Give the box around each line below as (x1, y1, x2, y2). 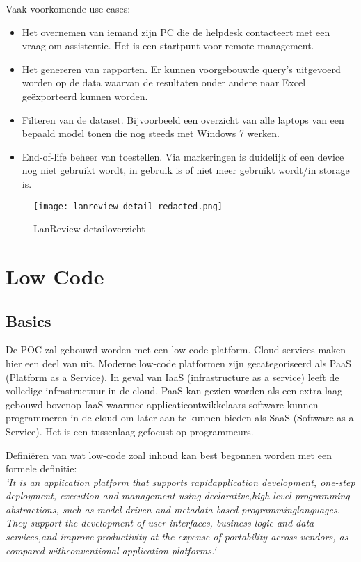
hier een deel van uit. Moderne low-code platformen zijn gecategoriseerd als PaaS (6, 355, 351, 370)
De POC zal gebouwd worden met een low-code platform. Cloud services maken (6, 342, 346, 357)
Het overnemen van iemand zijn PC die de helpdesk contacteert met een (22, 24, 330, 39)
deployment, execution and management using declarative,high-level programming (6, 488, 350, 503)
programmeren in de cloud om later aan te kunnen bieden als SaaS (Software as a (6, 410, 354, 425)
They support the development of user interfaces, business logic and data (6, 515, 314, 530)
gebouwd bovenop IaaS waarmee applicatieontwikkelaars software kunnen (6, 396, 319, 411)
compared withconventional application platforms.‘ (6, 543, 216, 557)
